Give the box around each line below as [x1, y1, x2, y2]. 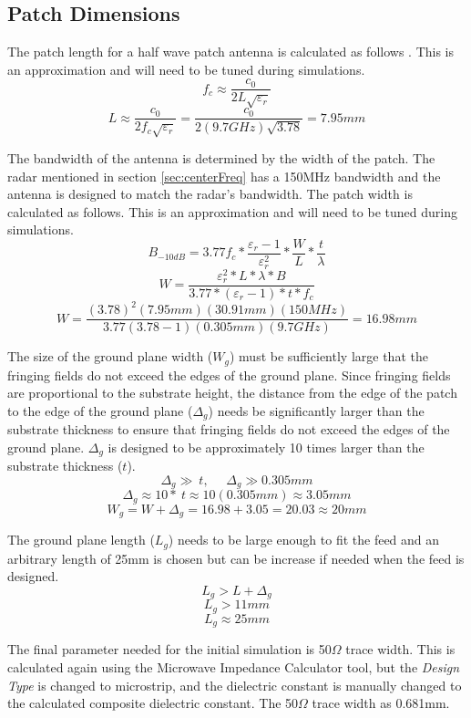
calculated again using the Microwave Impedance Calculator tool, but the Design [7, 657, 460, 676]
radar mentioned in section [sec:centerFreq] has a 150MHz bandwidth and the [7, 166, 441, 185]
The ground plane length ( [7, 530, 155, 549]
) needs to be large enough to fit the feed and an [168, 530, 440, 549]
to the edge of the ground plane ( [7, 401, 193, 420]
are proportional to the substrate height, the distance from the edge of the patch [7, 383, 457, 402]
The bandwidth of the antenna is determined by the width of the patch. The [7, 149, 435, 168]
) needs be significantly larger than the [208, 401, 425, 420]
